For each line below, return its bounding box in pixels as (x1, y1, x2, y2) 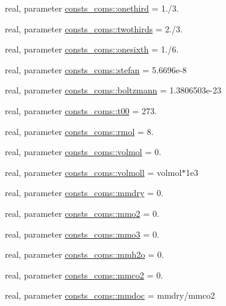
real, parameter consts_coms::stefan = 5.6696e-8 (5, 63, 187, 76)
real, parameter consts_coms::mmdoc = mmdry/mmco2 (5, 289, 215, 302)
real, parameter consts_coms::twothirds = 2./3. (5, 22, 183, 35)
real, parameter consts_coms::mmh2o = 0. (5, 248, 164, 261)
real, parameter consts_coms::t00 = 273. (5, 104, 157, 117)
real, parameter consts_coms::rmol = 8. (5, 125, 154, 137)
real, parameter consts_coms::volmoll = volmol (5, 166, 182, 178)
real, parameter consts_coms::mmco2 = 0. (5, 268, 163, 281)
